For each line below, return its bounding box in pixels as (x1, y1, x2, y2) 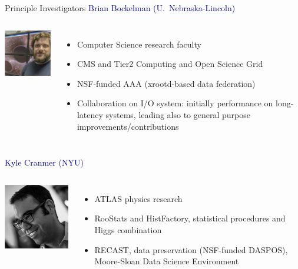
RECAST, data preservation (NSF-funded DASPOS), (94, 243, 288, 255)
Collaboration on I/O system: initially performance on (77, 97, 273, 109)
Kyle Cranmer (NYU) (5, 156, 84, 169)
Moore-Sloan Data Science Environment (94, 255, 239, 267)
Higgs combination (94, 223, 162, 236)
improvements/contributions (77, 120, 179, 132)
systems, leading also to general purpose (105, 108, 251, 120)
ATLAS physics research (94, 192, 183, 204)
